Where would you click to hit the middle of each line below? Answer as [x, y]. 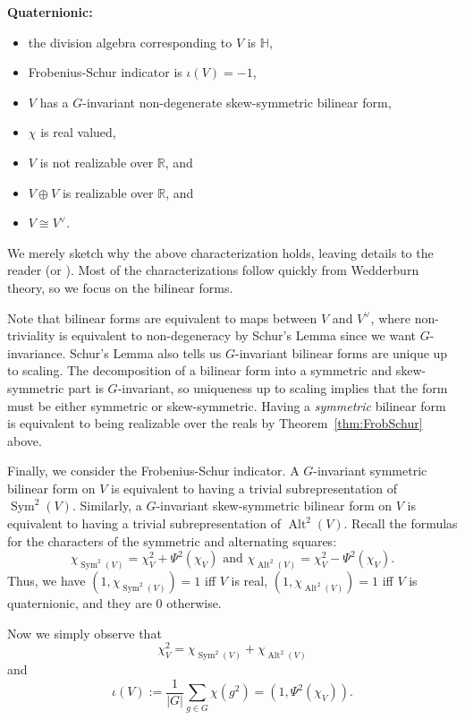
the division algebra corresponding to [130, 42]
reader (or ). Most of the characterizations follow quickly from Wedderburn [213, 270]
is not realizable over [97, 162]
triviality [31, 335]
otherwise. [194, 603]
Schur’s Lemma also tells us [146, 352]
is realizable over [108, 192]
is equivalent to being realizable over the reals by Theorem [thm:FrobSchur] [215, 423]
